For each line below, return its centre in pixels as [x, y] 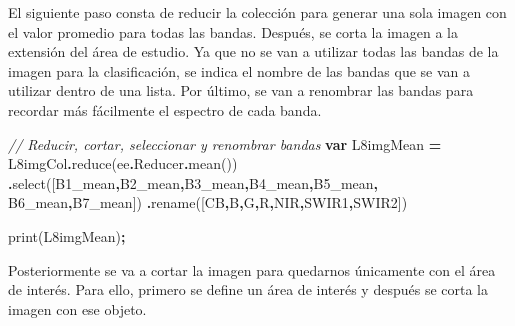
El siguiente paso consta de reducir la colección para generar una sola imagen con [257, 12]
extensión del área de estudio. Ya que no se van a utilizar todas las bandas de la [253, 51]
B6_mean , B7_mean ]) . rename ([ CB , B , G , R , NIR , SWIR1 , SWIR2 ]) [208, 202]
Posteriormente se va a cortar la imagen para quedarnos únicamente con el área [252, 269]
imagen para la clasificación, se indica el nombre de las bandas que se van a [239, 70]
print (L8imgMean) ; [67, 235]
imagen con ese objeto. [77, 308]
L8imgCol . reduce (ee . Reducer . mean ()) [123, 163]
